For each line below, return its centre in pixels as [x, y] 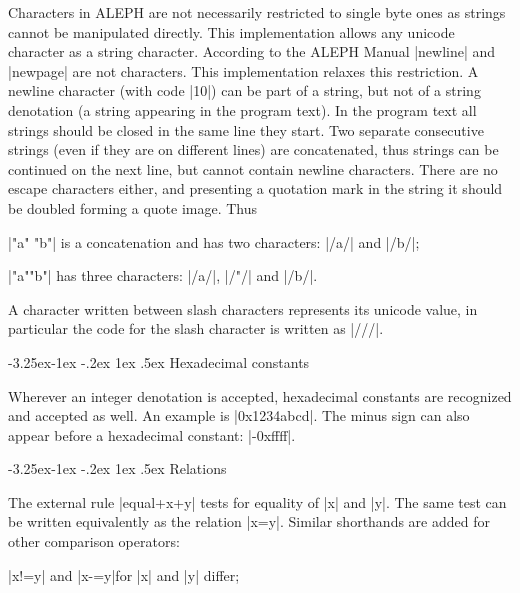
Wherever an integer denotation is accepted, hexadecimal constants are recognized [260, 395]
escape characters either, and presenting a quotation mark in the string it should [255, 188]
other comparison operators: [94, 541]
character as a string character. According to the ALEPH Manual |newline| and [252, 51]
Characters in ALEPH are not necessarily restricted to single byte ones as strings [257, 12]
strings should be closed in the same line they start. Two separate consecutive [246, 129]
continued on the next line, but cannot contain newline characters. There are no [253, 168]
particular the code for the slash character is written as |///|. [196, 328]
